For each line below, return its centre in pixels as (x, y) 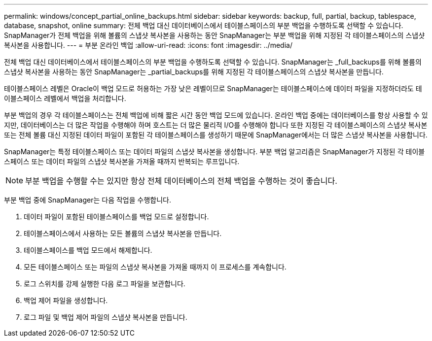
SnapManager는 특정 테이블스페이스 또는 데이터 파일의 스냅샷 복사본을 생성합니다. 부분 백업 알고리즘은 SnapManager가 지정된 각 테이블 (215, 152)
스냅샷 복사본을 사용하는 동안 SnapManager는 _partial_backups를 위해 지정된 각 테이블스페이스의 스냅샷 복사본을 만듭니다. (194, 72)
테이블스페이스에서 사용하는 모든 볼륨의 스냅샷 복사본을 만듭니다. (123, 233)
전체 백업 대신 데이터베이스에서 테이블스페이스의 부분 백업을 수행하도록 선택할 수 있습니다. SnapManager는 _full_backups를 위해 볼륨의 (213, 62)
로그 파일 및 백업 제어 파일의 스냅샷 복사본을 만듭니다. (106, 317)
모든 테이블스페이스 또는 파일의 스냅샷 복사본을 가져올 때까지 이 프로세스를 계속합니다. (155, 267)
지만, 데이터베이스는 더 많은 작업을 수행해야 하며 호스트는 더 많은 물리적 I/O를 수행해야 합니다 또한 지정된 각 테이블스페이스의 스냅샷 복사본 (216, 125)
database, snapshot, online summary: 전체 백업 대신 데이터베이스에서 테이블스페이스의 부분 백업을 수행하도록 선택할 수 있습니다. (204, 25)
